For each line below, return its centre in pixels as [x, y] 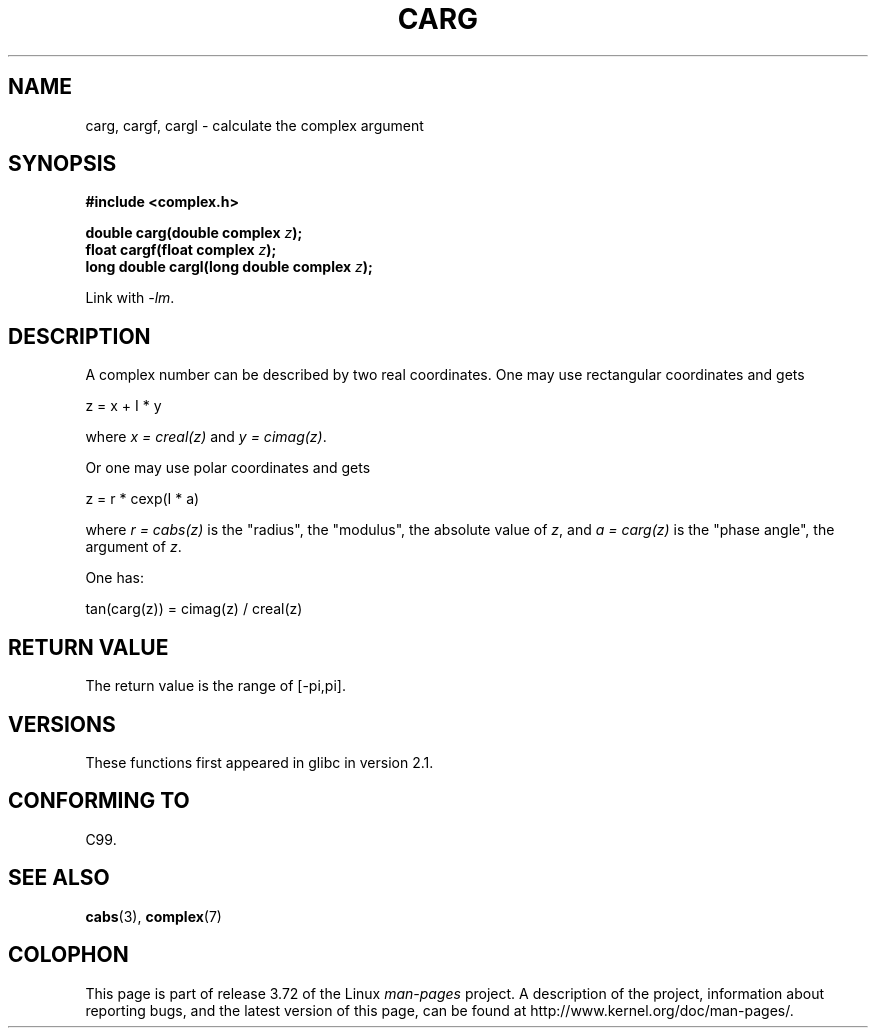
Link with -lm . [130, 298]
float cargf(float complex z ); [181, 250]
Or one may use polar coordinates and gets [228, 468]
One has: [115, 578]
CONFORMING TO [99, 801]
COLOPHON [68, 955]
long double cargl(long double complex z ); [229, 267]
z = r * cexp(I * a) [142, 499]
